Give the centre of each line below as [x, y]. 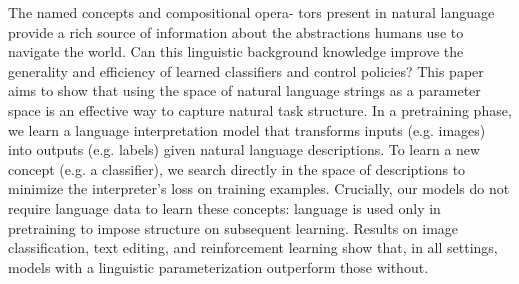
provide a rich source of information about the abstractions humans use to [236, 31]
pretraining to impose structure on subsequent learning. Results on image [233, 227]
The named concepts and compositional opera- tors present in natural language [251, 12]
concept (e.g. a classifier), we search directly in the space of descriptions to [237, 168]
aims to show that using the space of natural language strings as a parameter [244, 90]
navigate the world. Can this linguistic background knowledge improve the [236, 51]
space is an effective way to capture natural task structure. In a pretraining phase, [260, 109]
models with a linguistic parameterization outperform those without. [218, 266]
